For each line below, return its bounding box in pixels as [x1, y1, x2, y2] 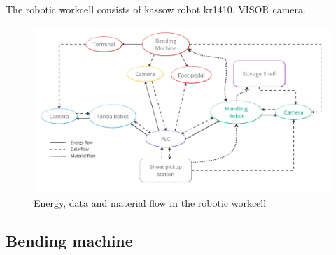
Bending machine [6, 229, 133, 251]
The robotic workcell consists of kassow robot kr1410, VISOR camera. [6, 2, 306, 16]
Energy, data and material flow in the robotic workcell [34, 195, 267, 210]
